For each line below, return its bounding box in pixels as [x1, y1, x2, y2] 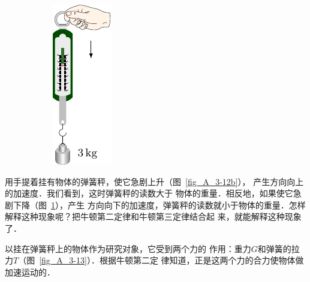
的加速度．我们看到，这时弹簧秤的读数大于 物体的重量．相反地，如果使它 [5, 187, 293, 199]
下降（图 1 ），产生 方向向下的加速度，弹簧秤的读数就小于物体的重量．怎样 [13, 198, 306, 211]
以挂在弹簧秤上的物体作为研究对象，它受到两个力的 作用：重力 [5, 242, 251, 254]
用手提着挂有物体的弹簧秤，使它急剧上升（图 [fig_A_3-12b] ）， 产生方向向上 [5, 175, 304, 187]
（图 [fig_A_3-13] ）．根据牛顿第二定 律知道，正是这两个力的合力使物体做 [18, 254, 304, 266]
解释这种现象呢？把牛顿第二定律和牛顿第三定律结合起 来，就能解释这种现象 [5, 210, 302, 223]
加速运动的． [5, 265, 55, 278]
